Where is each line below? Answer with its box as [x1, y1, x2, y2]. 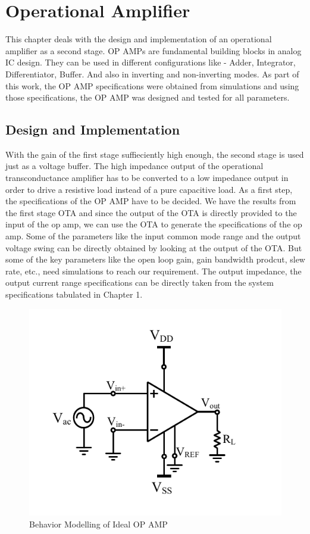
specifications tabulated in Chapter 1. [5, 288, 143, 301]
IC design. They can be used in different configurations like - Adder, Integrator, [5, 56, 296, 68]
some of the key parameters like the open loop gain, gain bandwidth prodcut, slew [5, 253, 305, 266]
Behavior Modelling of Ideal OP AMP [29, 517, 168, 530]
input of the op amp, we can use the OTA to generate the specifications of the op [5, 218, 302, 230]
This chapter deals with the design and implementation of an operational [5, 33, 272, 45]
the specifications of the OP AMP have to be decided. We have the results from [5, 195, 296, 207]
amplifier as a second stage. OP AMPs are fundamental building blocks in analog [5, 44, 302, 57]
